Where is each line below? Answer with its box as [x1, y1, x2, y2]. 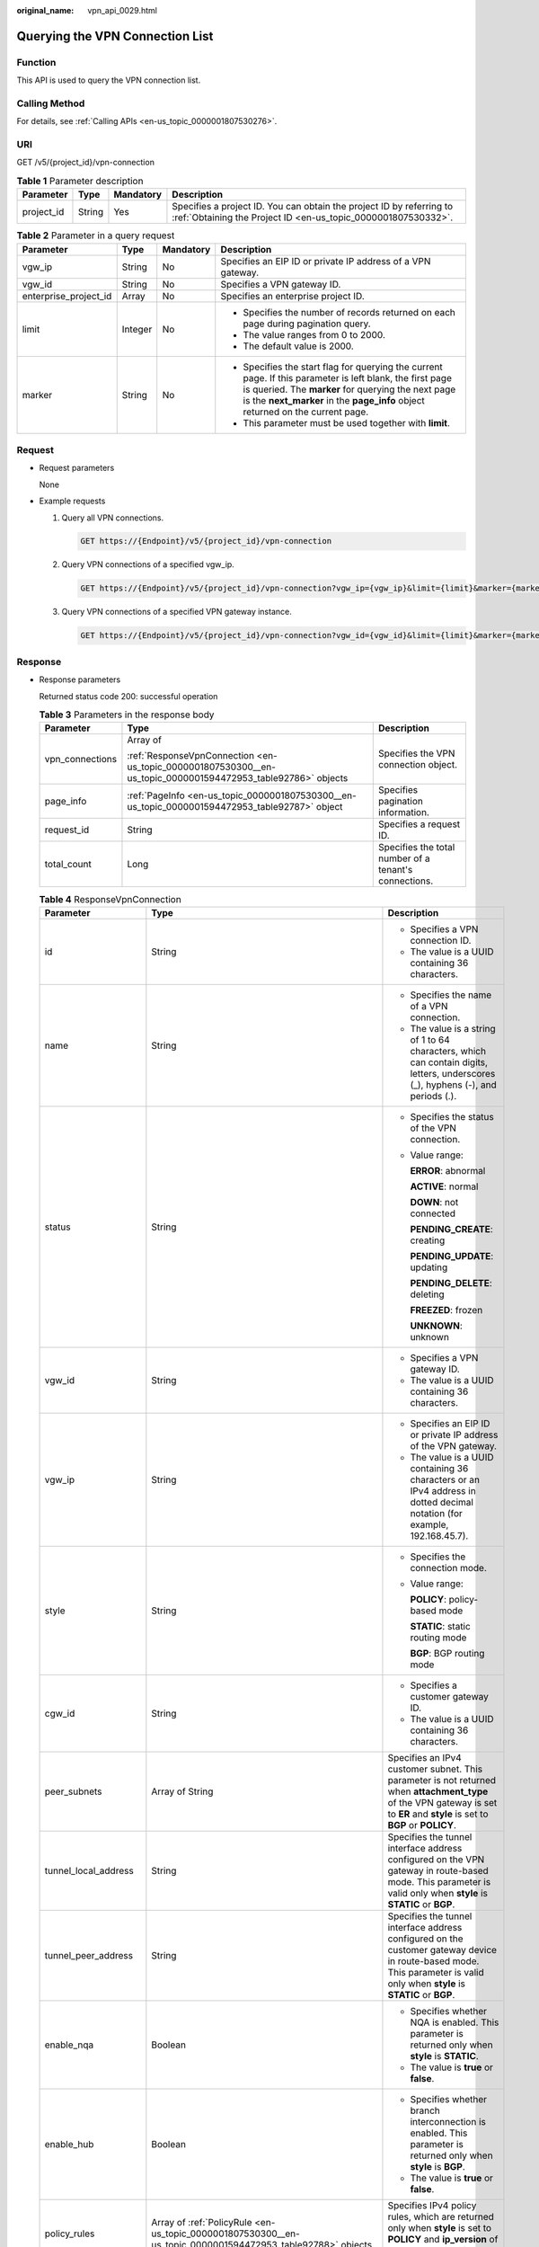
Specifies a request [378, 818, 461, 830]
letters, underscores [410, 1067, 496, 1079]
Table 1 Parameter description [16, 175, 144, 188]
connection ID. [410, 934, 472, 946]
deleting [410, 1288, 445, 1301]
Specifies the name [410, 989, 492, 1001]
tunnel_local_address [44, 1864, 134, 1877]
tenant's [378, 864, 413, 876]
